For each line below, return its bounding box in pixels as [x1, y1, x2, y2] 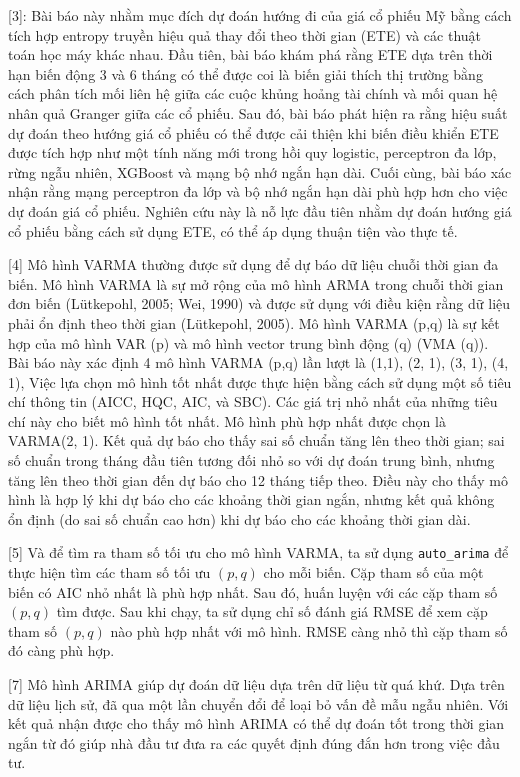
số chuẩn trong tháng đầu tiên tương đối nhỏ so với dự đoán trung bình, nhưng [8, 450, 495, 471]
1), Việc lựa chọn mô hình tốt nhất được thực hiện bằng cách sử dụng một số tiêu [8, 371, 512, 392]
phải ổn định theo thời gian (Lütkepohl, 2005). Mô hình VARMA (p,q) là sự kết [8, 312, 500, 333]
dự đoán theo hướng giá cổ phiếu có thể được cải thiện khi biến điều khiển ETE [8, 122, 499, 143]
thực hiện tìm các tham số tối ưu [8, 562, 211, 583]
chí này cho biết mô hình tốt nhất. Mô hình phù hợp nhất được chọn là [8, 410, 446, 431]
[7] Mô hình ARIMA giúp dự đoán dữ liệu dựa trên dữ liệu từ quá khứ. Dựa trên [8, 674, 505, 695]
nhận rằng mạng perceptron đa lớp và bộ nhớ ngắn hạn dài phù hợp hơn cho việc [8, 181, 508, 202]
